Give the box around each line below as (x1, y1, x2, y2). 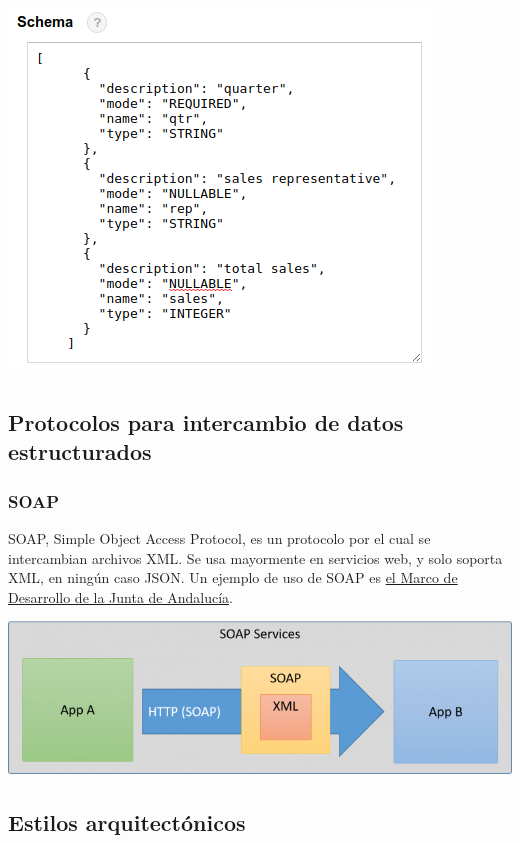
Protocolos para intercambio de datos (8, 406, 404, 437)
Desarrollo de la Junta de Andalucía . (8, 586, 233, 607)
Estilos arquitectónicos (8, 806, 246, 837)
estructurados (8, 436, 152, 467)
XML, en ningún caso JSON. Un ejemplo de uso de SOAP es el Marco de (8, 567, 458, 588)
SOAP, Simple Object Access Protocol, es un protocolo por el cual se (8, 527, 431, 548)
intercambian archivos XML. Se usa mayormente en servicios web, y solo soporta (8, 547, 503, 568)
